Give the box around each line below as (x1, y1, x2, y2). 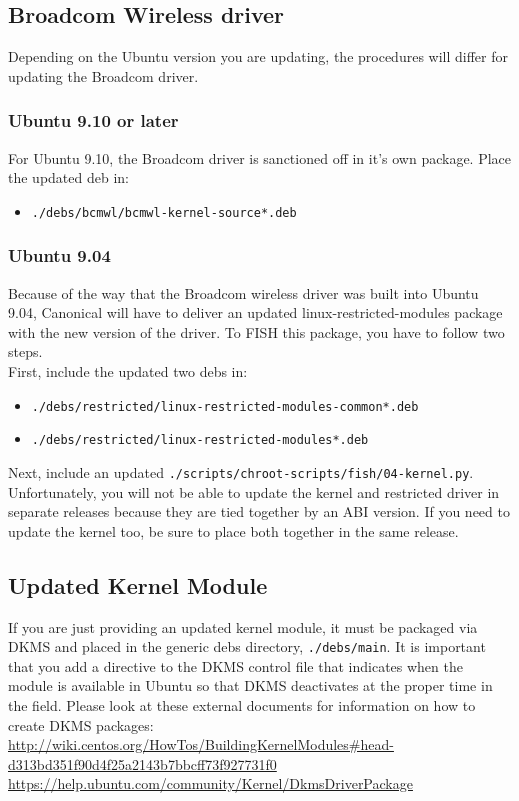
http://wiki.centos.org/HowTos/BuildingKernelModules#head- (8, 734, 394, 755)
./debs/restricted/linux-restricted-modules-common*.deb (31, 399, 419, 414)
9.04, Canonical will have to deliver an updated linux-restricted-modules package (8, 302, 503, 323)
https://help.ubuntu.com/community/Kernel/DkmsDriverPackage (8, 773, 413, 794)
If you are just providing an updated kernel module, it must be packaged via (8, 616, 478, 637)
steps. (8, 341, 43, 362)
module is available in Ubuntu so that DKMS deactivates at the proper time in (8, 675, 493, 696)
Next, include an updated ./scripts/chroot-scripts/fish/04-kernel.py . (8, 461, 474, 482)
